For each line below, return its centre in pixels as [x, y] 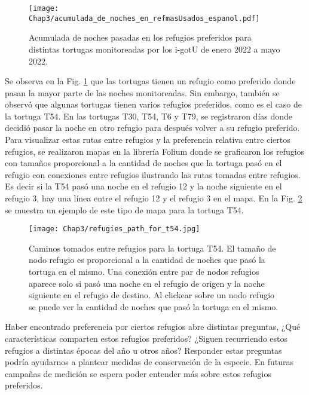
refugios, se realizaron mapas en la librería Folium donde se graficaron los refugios [155, 151]
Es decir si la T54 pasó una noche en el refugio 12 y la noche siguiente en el [143, 186]
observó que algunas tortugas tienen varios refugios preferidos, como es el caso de [154, 104]
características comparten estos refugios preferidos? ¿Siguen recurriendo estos [146, 339]
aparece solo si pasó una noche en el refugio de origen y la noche [147, 283]
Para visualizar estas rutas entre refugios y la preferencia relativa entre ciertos [148, 140]
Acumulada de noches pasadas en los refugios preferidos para [140, 37]
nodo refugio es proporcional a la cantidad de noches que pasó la [147, 260]
